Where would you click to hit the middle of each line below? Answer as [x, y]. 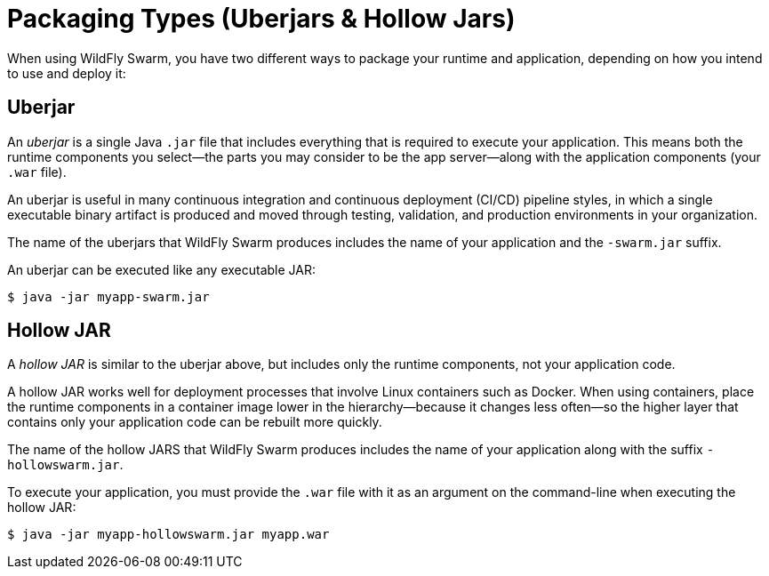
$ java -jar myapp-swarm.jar [108, 296]
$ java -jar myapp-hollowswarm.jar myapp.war [168, 535]
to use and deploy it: [67, 73]
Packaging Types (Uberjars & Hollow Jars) [261, 19]
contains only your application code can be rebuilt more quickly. [195, 422]
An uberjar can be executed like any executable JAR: [162, 269]
